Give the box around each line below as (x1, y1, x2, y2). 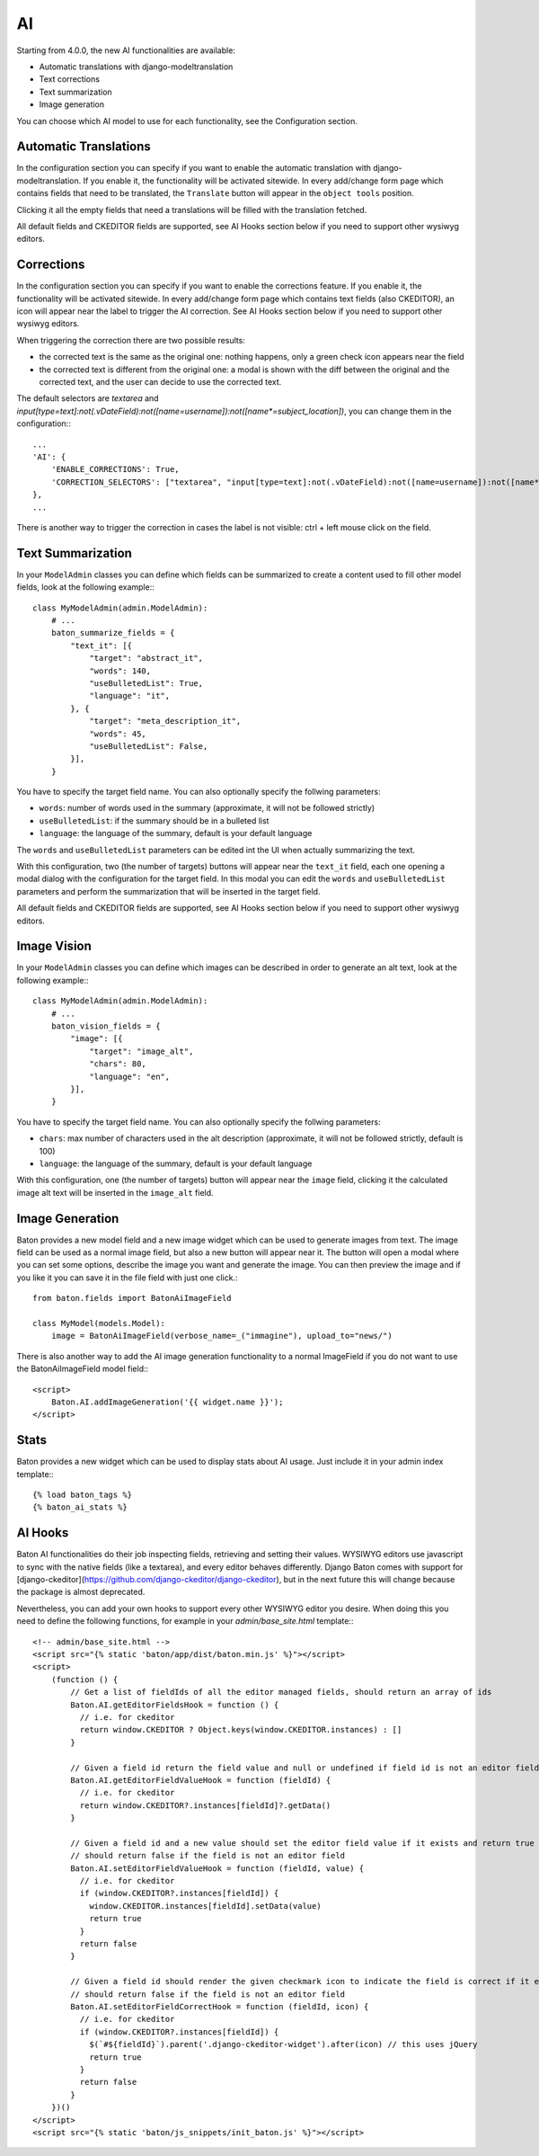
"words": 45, (89, 728, 147, 739)
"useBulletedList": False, (89, 741, 208, 751)
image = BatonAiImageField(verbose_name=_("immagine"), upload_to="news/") (50, 1331, 393, 1341)
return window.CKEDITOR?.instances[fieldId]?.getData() (79, 1800, 331, 1811)
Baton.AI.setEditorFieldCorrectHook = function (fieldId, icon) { (70, 2001, 369, 2011)
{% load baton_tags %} (32, 1490, 133, 1501)
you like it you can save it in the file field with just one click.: (16, 1272, 238, 1283)
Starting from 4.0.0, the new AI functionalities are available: (16, 45, 235, 56)
